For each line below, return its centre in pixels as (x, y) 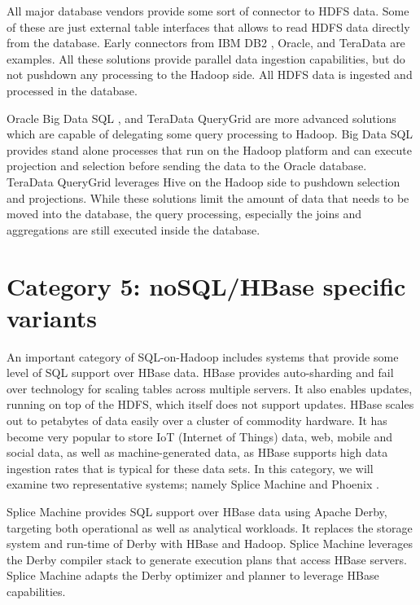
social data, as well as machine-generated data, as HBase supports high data (197, 452)
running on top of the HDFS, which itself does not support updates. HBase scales (210, 404)
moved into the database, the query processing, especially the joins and (184, 214)
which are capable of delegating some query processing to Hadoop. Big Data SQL (210, 134)
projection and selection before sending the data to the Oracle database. (187, 166)
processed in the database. (72, 90)
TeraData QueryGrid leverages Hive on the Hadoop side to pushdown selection (203, 181)
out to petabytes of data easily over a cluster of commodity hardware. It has (197, 420)
